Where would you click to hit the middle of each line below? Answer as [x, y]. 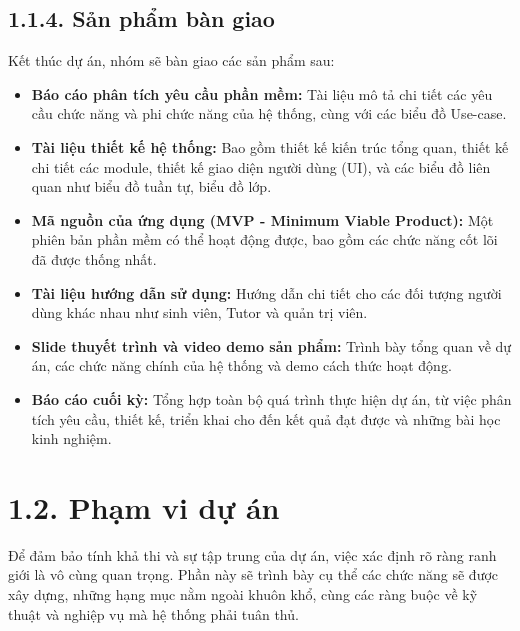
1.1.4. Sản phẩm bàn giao [141, 18]
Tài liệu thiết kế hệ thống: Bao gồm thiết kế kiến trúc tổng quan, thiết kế [270, 146]
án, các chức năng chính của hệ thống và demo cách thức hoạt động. [241, 365]
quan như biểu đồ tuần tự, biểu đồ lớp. [151, 186]
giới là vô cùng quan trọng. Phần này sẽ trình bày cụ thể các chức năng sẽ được [253, 574]
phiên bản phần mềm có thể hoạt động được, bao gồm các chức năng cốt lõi [264, 239]
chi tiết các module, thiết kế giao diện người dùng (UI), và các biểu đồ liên [261, 166]
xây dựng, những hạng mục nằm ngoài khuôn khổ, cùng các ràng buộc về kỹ [243, 594]
